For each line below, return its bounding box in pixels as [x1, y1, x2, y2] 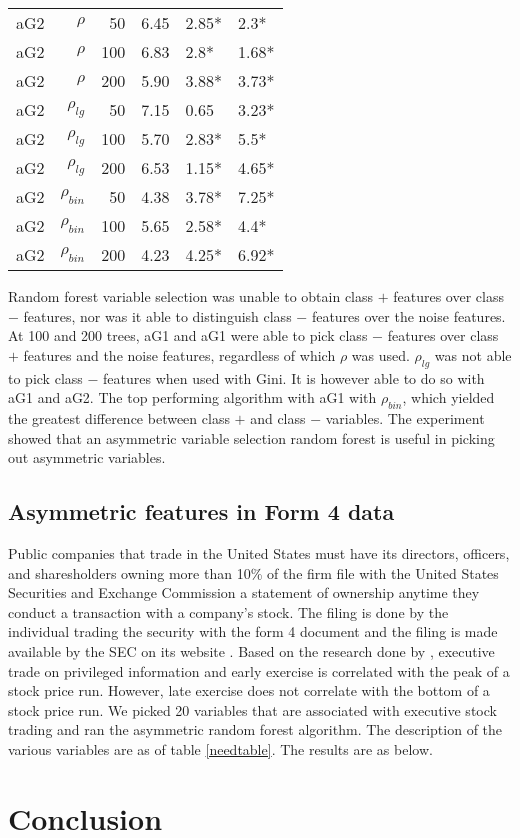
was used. [351, 344, 410, 365]
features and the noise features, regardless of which [23, 344, 336, 365]
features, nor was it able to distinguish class [23, 305, 292, 326]
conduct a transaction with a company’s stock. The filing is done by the [8, 601, 449, 622]
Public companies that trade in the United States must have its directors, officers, [8, 542, 510, 563]
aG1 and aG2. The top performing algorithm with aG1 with [8, 387, 377, 408]
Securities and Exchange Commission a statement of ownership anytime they [8, 582, 480, 603]
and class [250, 407, 306, 428]
